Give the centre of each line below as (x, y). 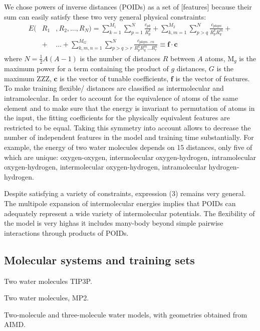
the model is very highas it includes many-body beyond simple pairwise (114, 223)
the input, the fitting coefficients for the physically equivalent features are (117, 118)
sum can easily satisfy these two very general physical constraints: (105, 16)
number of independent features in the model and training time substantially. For (129, 137)
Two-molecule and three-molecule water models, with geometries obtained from (126, 314)
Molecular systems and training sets (99, 260)
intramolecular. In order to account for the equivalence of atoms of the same (121, 98)
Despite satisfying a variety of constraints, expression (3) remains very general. (125, 193)
